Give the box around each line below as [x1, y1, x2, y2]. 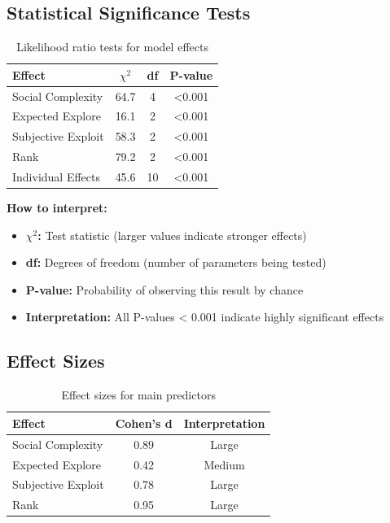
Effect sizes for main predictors [61, 386, 216, 403]
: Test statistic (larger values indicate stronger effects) [37, 226, 307, 243]
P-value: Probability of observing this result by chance [25, 281, 304, 298]
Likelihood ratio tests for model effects [16, 38, 208, 55]
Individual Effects [12, 168, 101, 185]
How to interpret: [7, 199, 107, 216]
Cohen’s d [115, 414, 173, 431]
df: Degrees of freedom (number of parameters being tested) [25, 254, 326, 271]
